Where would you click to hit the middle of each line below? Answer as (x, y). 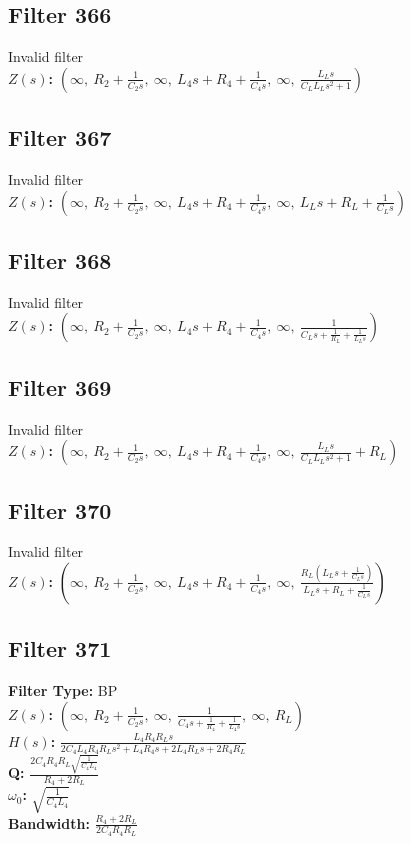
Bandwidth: (49, 822)
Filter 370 (60, 509)
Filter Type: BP (63, 690)
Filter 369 (60, 386)
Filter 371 (60, 648)
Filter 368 (60, 259)
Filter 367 (60, 137)
